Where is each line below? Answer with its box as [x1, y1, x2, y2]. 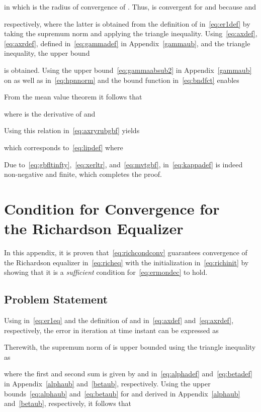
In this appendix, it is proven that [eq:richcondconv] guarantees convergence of [4, 247, 247, 258]
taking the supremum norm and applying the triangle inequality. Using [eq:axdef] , [4, 28, 257, 39]
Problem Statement [4, 291, 108, 307]
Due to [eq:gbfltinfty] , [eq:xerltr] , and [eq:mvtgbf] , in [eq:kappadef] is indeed [4, 159, 243, 169]
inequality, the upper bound [4, 48, 90, 58]
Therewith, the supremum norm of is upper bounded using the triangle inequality [4, 342, 256, 352]
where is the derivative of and [4, 108, 96, 119]
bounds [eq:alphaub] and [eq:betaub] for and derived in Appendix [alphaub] [4, 388, 240, 398]
